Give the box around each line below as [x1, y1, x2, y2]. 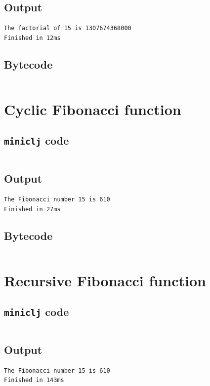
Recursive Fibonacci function [4, 270, 206, 290]
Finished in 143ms [4, 377, 64, 384]
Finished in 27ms [4, 205, 61, 213]
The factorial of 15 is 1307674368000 [4, 25, 131, 32]
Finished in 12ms [4, 34, 61, 41]
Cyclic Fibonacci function [4, 99, 181, 119]
